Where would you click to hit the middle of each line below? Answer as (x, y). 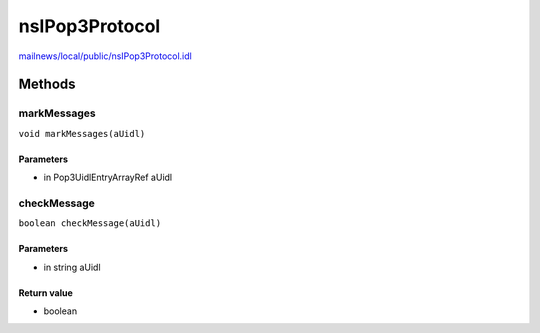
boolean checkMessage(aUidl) (90, 223)
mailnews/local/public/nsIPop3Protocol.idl (105, 56)
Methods (47, 84)
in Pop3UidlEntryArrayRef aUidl (108, 177)
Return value (46, 292)
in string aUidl (72, 267)
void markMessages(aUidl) (82, 133)
